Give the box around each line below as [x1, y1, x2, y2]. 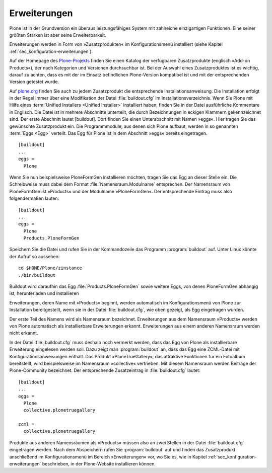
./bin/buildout [18, 272, 56, 278]
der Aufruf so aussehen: [9, 253, 60, 259]
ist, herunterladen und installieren [9, 290, 79, 296]
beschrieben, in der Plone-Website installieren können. [42, 461, 156, 467]
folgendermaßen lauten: [9, 195, 59, 201]
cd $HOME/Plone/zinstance [18, 265, 83, 271]
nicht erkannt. [9, 330, 38, 336]
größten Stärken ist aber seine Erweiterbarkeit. [9, 32, 106, 38]
